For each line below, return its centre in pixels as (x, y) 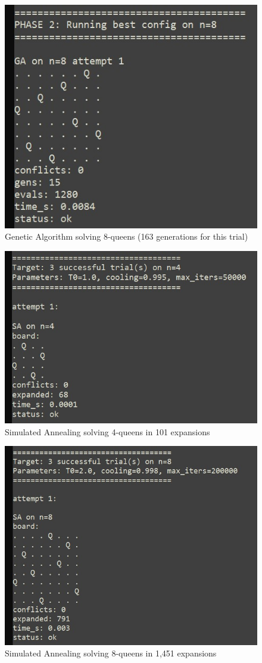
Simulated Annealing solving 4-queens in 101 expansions (107, 431)
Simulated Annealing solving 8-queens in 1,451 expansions (111, 653)
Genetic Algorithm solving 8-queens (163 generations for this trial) (127, 236)
